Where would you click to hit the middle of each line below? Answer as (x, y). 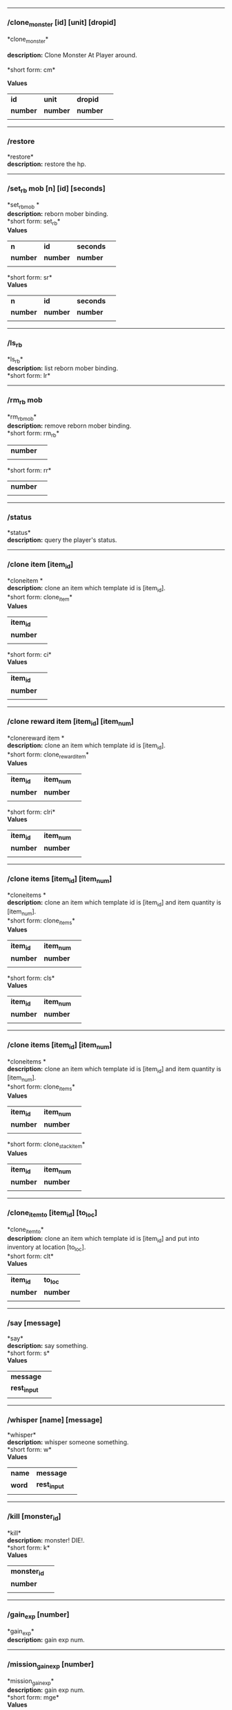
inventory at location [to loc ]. (47, 1248)
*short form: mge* (33, 1697)
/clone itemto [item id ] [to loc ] (52, 1213)
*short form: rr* (29, 471)
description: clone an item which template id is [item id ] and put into (103, 1239)
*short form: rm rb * (33, 434)
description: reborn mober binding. (58, 214)
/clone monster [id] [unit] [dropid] (62, 23)
